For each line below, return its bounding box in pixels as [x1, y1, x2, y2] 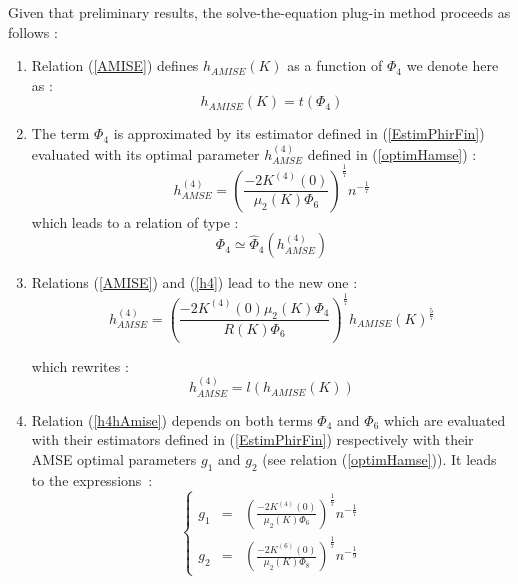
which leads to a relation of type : [31, 211, 239, 232]
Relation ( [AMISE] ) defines [31, 55, 199, 76]
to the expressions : [31, 469, 153, 490]
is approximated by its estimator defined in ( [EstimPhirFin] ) [113, 123, 485, 144]
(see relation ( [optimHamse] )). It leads [262, 448, 497, 469]
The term [31, 123, 90, 144]
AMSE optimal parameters [31, 448, 197, 469]
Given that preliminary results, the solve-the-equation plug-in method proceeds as [8, 2, 511, 22]
